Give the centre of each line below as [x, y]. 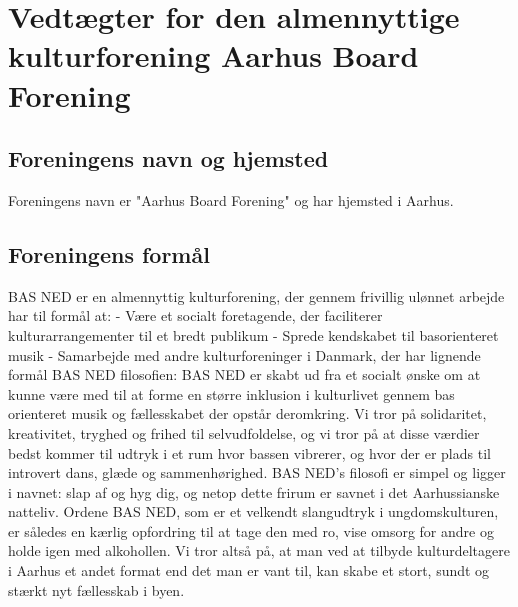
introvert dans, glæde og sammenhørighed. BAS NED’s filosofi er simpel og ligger [257, 472]
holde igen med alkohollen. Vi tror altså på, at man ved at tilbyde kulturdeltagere [259, 550]
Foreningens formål [109, 253]
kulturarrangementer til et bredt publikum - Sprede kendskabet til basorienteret [253, 334]
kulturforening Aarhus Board [213, 55]
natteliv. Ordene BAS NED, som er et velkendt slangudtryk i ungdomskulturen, [253, 511]
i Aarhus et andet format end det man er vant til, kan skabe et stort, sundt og [249, 570]
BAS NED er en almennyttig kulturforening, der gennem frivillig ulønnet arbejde [256, 295]
